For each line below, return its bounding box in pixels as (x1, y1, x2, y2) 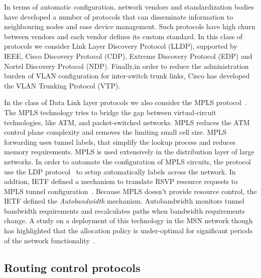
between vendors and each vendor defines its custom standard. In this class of (4, 31, 243, 41)
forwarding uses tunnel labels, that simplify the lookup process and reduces (4, 136, 236, 147)
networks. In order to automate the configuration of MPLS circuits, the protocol (4, 156, 251, 166)
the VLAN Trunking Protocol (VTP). (4, 80, 120, 90)
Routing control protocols (4, 259, 141, 275)
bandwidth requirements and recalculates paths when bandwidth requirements (4, 205, 245, 216)
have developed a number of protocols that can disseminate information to (4, 11, 233, 22)
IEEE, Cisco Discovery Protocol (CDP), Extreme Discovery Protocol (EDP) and (4, 50, 252, 61)
